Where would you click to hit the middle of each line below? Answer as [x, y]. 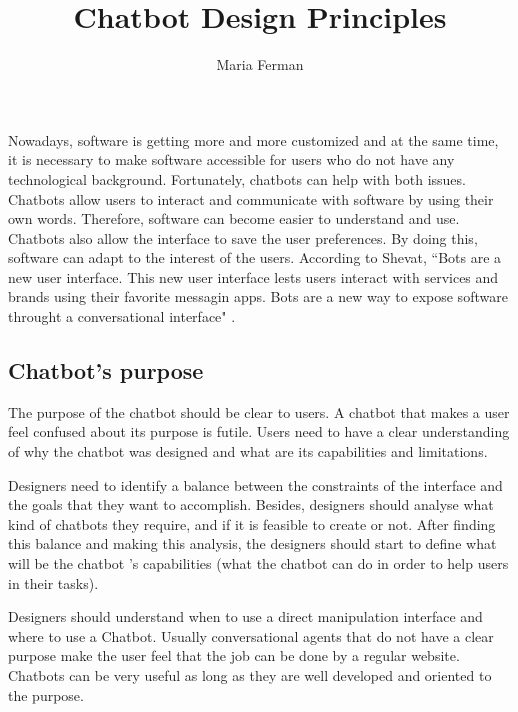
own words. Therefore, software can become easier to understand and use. [234, 218]
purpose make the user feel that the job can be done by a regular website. [234, 655]
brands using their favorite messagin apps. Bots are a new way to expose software [258, 296]
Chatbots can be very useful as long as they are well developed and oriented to [250, 674]
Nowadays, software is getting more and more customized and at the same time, [253, 139]
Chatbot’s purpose [106, 370]
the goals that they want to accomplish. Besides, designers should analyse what [251, 504]
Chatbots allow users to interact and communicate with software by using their [251, 198]
